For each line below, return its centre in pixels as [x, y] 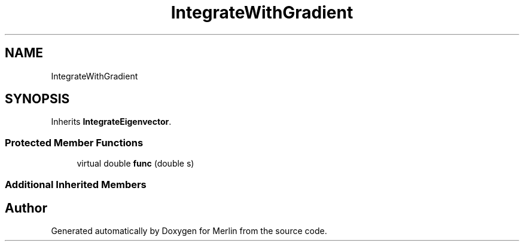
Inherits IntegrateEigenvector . [111, 122]
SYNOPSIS [37, 99]
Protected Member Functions [74, 142]
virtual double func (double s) [135, 164]
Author [26, 208]
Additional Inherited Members [76, 184]
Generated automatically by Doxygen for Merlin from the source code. [189, 231]
